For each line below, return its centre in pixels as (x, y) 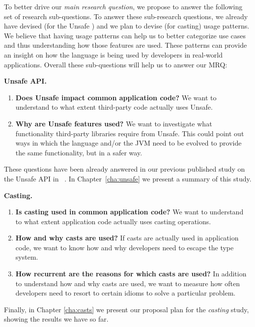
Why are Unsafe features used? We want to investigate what (114, 123)
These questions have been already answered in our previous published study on (125, 169)
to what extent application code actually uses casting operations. (113, 221)
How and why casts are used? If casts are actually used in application (127, 238)
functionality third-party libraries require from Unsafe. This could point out (130, 133)
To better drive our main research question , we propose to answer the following (123, 6)
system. (27, 257)
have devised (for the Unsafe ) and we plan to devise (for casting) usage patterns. (127, 26)
